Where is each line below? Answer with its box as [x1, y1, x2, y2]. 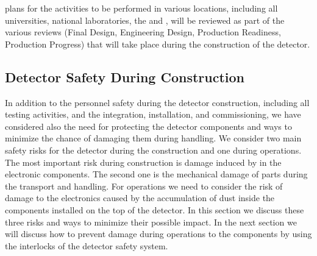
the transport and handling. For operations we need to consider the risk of [5, 179, 283, 192]
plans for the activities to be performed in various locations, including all [5, 2, 278, 14]
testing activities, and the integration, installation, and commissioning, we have [5, 108, 301, 121]
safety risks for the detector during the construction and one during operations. [5, 143, 302, 156]
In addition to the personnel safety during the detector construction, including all [5, 96, 310, 108]
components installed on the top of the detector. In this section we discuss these [5, 203, 304, 216]
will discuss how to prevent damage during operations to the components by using [5, 227, 312, 240]
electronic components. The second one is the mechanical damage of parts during [5, 168, 308, 180]
